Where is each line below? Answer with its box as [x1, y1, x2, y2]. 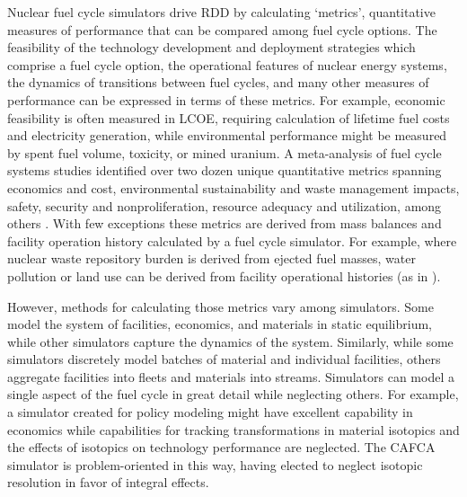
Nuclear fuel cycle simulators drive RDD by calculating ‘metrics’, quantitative [7, 3, 436, 21]
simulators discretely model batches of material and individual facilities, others [7, 350, 441, 368]
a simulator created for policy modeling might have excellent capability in [7, 403, 413, 422]
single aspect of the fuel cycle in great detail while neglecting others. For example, [7, 385, 459, 404]
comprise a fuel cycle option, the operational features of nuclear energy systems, [7, 55, 447, 74]
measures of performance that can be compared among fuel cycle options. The [7, 20, 437, 39]
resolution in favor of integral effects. [7, 473, 209, 492]
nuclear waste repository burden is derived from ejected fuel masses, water [7, 249, 416, 268]
